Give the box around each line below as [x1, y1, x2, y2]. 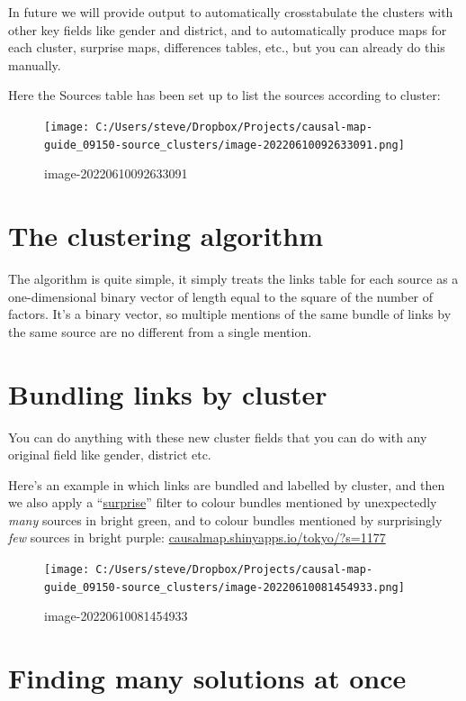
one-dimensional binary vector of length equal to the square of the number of [8, 287, 434, 305]
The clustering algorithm [8, 217, 324, 254]
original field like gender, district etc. [8, 445, 211, 464]
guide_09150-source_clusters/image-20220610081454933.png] [44, 580, 405, 594]
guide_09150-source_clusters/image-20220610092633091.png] [44, 138, 405, 151]
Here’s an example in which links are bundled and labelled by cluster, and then [8, 475, 445, 494]
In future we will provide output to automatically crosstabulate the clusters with [8, 3, 453, 21]
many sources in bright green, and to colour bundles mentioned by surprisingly [8, 510, 443, 529]
